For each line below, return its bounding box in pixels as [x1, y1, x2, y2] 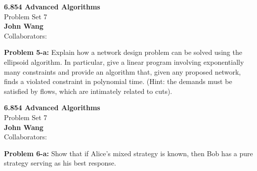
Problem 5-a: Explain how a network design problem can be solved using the [4, 47, 242, 57]
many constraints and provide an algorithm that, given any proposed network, [4, 66, 241, 77]
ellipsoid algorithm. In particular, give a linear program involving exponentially [4, 56, 244, 67]
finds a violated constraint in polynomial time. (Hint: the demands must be [4, 76, 232, 86]
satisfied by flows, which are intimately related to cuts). [4, 85, 172, 96]
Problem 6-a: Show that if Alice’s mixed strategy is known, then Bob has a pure [4, 148, 253, 158]
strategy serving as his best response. [4, 158, 116, 168]
